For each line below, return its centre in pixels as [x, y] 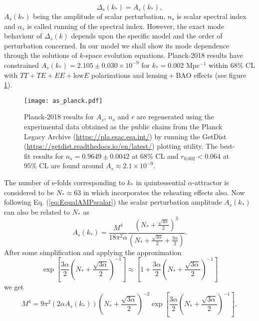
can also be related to [37, 211]
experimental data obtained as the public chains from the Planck [123, 126]
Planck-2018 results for [59, 117]
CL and [167, 156]
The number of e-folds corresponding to [65, 182]
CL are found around [71, 165]
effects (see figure [220, 75]
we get [14, 287]
